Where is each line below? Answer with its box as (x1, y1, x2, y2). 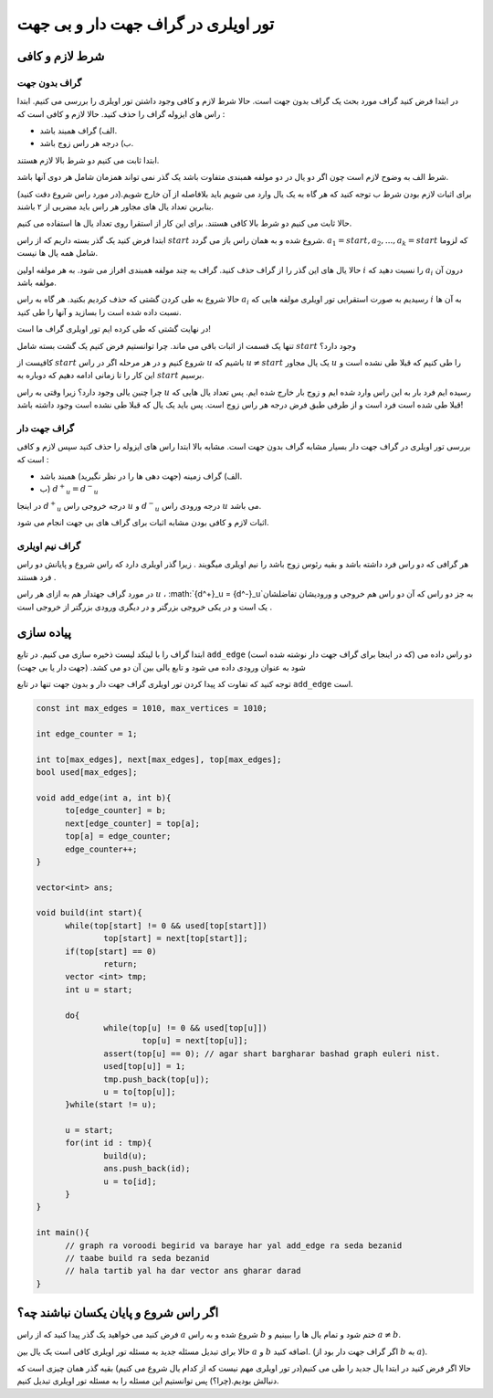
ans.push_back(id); (103, 1163, 191, 1174)
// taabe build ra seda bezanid (65, 1253, 210, 1263)
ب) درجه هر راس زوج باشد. (39, 138, 134, 149)
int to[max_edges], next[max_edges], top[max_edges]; (36, 754, 282, 765)
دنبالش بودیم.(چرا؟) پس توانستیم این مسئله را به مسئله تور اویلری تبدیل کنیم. (16, 1375, 279, 1386)
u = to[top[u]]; (103, 1086, 177, 1096)
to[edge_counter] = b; (65, 805, 167, 816)
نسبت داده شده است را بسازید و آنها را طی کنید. (16, 306, 182, 317)
